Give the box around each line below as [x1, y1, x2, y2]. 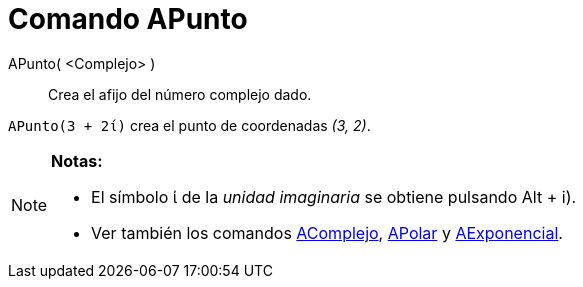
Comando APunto [8, 2, 248, 36]
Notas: [51, 150, 103, 171]
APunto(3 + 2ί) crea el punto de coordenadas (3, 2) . [8, 116, 371, 134]
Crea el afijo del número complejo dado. [48, 85, 312, 103]
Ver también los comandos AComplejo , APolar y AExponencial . [91, 222, 563, 243]
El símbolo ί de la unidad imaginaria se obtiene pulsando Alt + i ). [91, 186, 577, 207]
